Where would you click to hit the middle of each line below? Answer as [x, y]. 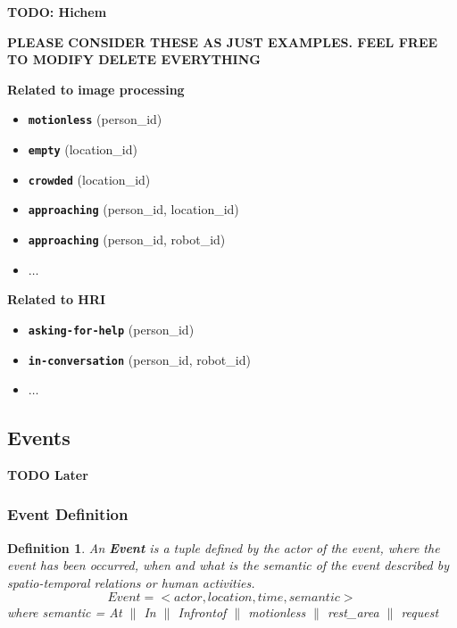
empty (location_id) [83, 149]
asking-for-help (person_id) [111, 329]
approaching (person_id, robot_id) [127, 239]
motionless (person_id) [95, 119]
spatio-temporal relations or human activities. [131, 582]
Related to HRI [57, 299]
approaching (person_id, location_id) [133, 209]
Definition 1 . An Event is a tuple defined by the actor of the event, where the [224, 547]
